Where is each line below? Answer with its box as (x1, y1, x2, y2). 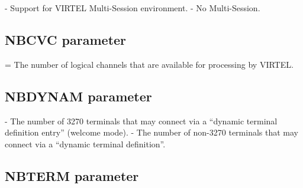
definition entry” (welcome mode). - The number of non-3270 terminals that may (5, 126, 299, 138)
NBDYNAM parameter (5, 87, 152, 105)
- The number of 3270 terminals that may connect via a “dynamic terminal (5, 114, 278, 127)
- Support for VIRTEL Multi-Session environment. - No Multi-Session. (5, 2, 260, 14)
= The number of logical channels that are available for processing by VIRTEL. (5, 58, 294, 70)
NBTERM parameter (5, 166, 139, 184)
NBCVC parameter (5, 30, 127, 48)
